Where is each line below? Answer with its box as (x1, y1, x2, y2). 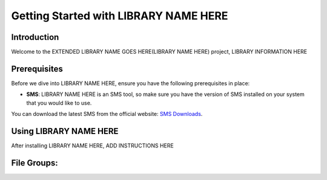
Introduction (11, 32, 59, 42)
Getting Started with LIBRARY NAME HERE (11, 9, 228, 22)
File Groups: (11, 158, 58, 168)
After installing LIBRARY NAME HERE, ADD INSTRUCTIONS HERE (11, 142, 174, 149)
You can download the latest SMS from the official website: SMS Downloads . (11, 111, 203, 118)
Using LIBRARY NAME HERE (11, 126, 119, 136)
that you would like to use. (26, 99, 92, 106)
